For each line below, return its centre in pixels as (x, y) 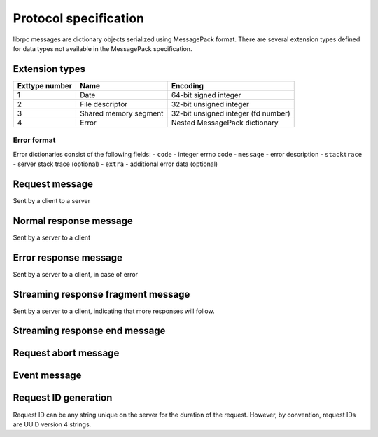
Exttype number (45, 85)
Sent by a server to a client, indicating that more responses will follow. (114, 311)
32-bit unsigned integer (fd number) (231, 113)
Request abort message (66, 353)
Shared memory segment (122, 113)
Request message (53, 184)
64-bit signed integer (206, 95)
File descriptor (104, 104)
